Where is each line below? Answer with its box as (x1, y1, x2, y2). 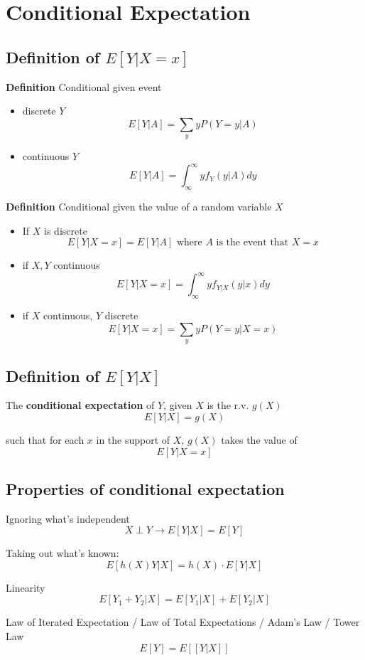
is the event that (216, 238, 289, 248)
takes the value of (221, 432, 298, 447)
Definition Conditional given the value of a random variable (6, 199, 272, 214)
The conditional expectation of (6, 398, 155, 412)
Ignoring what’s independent (6, 511, 130, 526)
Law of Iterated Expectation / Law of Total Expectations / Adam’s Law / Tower (6, 614, 360, 629)
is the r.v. (207, 398, 249, 412)
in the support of (96, 432, 170, 447)
